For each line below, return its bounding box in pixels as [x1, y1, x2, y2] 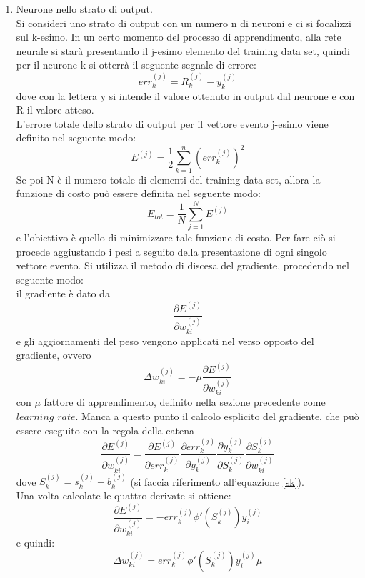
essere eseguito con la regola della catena [16, 422, 194, 437]
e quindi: [16, 535, 55, 550]
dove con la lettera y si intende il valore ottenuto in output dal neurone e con [16, 88, 355, 103]
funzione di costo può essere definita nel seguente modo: [16, 186, 261, 201]
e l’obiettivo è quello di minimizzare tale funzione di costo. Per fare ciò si [16, 230, 336, 245]
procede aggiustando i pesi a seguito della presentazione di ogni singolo [16, 244, 327, 259]
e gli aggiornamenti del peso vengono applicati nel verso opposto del [16, 333, 314, 348]
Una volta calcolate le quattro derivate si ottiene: [16, 487, 231, 502]
